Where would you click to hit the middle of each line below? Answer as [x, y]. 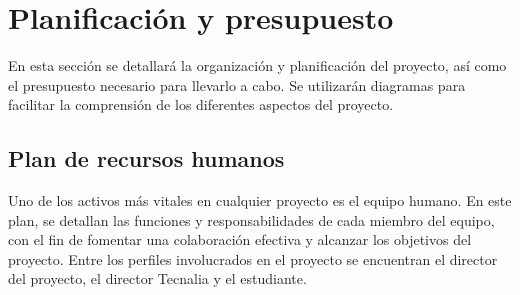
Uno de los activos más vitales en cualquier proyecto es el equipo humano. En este [260, 200]
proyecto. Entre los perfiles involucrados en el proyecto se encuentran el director [253, 258]
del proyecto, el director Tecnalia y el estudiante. [157, 278]
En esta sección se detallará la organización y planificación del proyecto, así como [257, 65]
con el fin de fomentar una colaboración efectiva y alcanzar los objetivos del [240, 239]
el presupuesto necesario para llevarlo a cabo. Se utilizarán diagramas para [237, 84]
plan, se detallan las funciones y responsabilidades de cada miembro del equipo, [251, 219]
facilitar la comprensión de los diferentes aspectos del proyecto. [201, 104]
